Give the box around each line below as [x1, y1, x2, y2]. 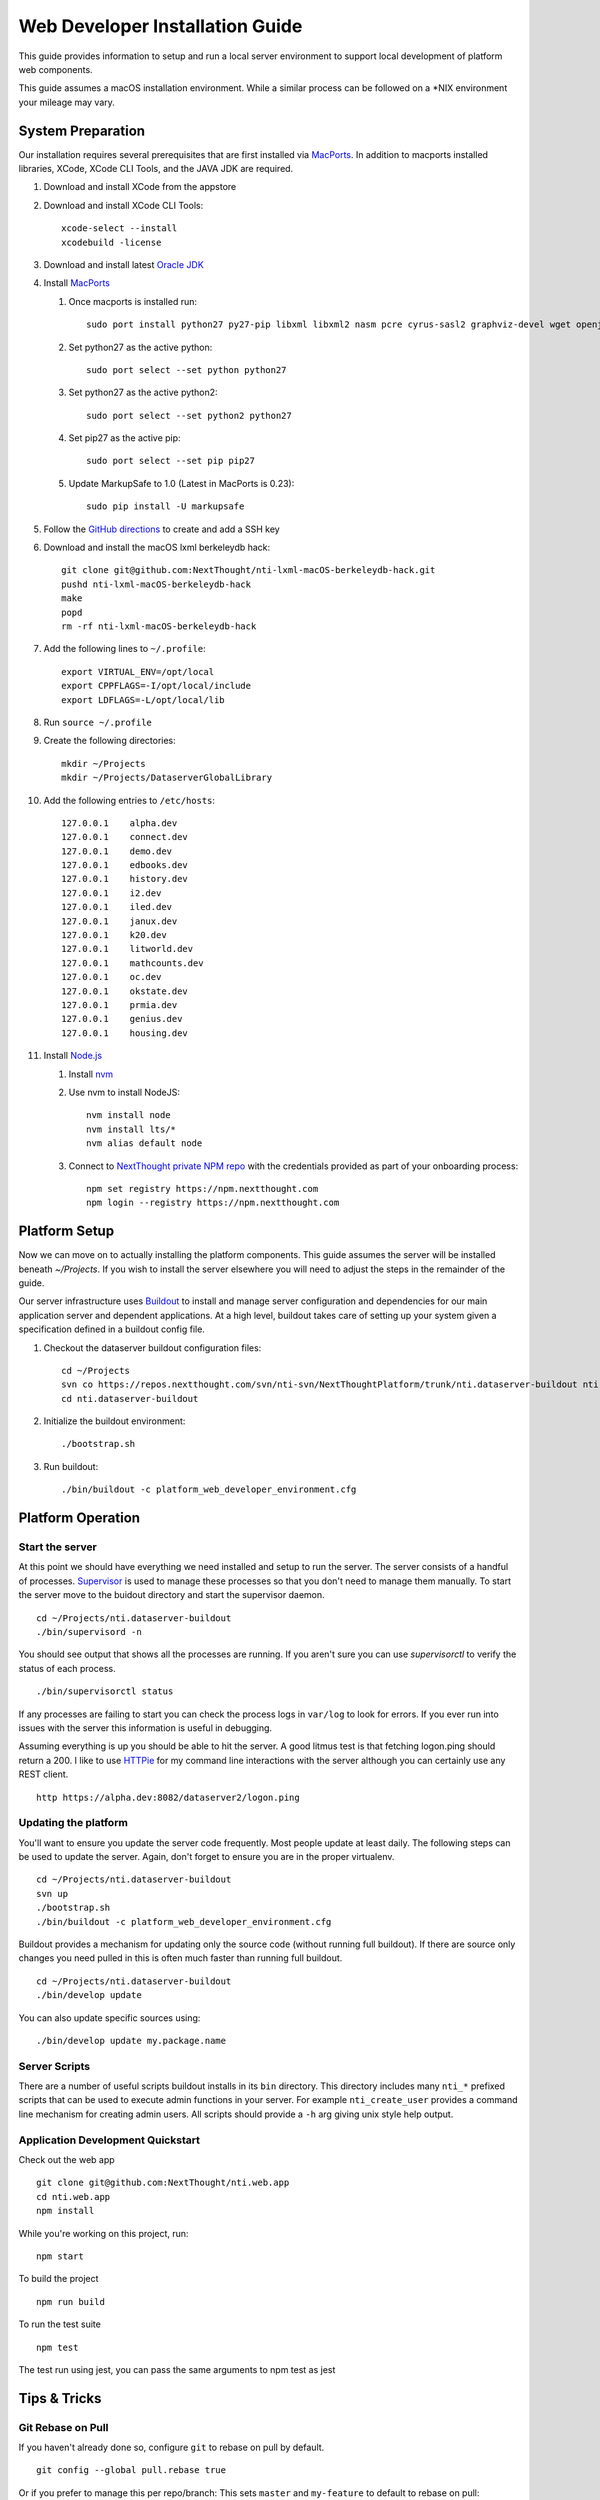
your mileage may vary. [18, 96, 115, 108]
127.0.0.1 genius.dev [61, 1013, 183, 1025]
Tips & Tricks [18, 2390, 102, 2407]
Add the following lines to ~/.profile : [43, 643, 207, 655]
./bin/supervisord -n [36, 1626, 142, 1637]
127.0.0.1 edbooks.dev [61, 860, 189, 871]
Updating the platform [18, 1816, 129, 1830]
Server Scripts [18, 2059, 91, 2073]
